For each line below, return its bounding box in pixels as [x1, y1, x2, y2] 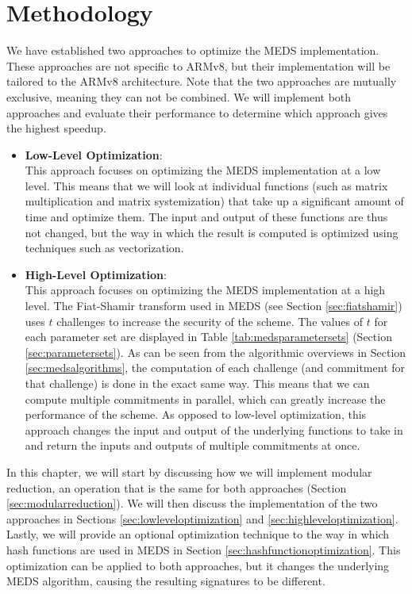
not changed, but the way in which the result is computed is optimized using [25, 224, 399, 240]
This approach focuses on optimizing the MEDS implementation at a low [25, 162, 381, 178]
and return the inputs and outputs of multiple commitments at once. [25, 437, 360, 454]
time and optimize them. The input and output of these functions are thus [25, 209, 388, 225]
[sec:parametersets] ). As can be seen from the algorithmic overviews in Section [25, 343, 406, 360]
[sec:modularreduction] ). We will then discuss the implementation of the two [6, 495, 378, 512]
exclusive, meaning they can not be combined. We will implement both [6, 88, 352, 105]
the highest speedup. [6, 120, 106, 136]
